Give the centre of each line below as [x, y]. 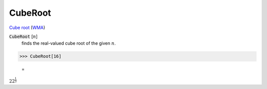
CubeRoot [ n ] [23, 36]
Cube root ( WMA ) [27, 28]
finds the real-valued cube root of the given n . [69, 43]
